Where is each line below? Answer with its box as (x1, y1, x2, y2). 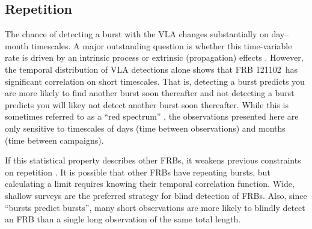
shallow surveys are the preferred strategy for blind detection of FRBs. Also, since (5, 189, 307, 201)
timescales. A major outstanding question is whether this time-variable (31, 39, 292, 52)
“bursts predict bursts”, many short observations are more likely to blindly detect (5, 201, 305, 213)
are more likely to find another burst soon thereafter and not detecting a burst (5, 87, 295, 99)
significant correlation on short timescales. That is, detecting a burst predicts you (5, 75, 305, 87)
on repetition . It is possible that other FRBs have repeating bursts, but (5, 165, 271, 178)
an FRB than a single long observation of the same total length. (5, 213, 241, 225)
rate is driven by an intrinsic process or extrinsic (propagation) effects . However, (5, 51, 304, 64)
